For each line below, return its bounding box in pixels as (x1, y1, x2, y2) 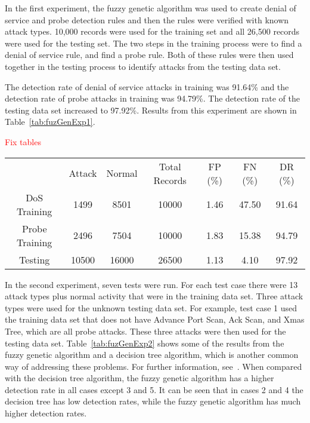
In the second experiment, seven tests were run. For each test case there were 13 (5, 278, 298, 290)
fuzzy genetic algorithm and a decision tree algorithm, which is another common (5, 348, 299, 361)
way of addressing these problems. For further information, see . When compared (5, 360, 302, 372)
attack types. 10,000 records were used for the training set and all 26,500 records (5, 25, 300, 38)
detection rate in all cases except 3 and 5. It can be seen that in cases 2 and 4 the (5, 383, 303, 396)
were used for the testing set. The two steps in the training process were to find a (5, 36, 302, 49)
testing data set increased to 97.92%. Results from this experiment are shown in (5, 103, 297, 116)
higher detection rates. (5, 407, 87, 419)
